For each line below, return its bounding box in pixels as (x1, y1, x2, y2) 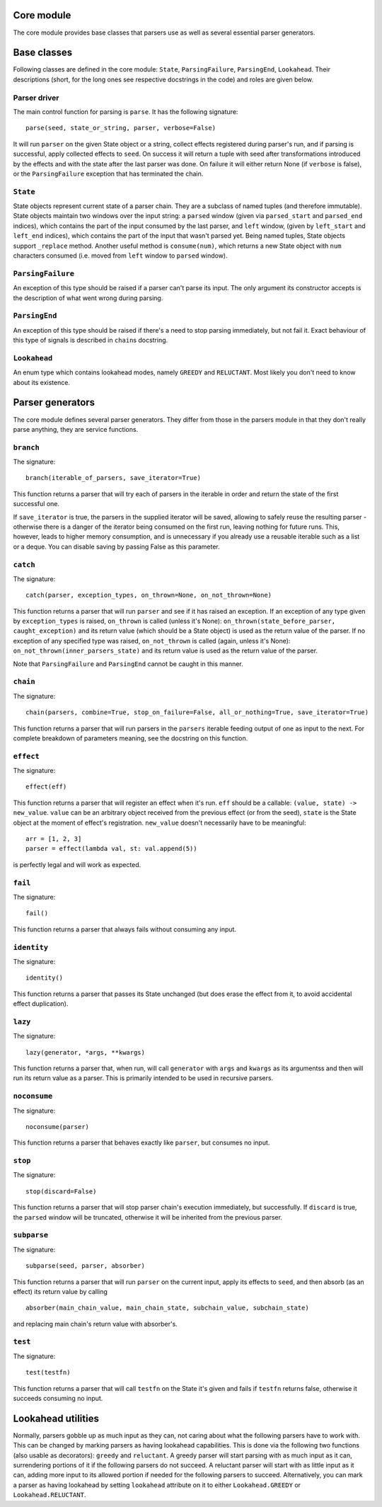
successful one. (13, 500, 60, 508)
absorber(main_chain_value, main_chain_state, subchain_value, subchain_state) (25, 1304, 309, 1312)
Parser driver (13, 93, 59, 103)
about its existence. (13, 378, 71, 386)
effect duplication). (13, 999, 69, 1008)
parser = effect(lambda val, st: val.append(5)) (25, 844, 197, 853)
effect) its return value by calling (13, 1287, 108, 1295)
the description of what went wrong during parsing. (13, 294, 163, 302)
